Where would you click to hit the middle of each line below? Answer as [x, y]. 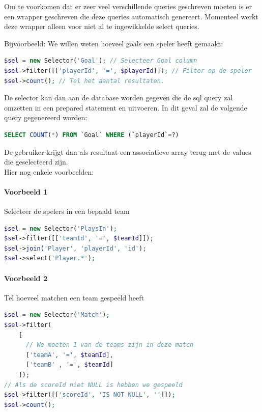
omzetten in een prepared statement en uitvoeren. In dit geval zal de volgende [126, 107]
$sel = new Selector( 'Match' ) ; [57, 315]
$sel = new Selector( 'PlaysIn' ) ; [61, 228]
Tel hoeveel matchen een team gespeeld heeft [74, 297]
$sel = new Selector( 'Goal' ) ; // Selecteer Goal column [101, 61]
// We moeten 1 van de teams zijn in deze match [110, 345]
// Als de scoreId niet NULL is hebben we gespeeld [93, 385]
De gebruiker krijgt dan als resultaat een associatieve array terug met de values [128, 152]
